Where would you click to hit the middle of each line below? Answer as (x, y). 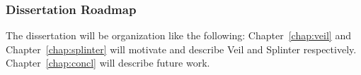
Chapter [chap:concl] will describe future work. (108, 63)
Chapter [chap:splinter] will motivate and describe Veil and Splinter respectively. (181, 49)
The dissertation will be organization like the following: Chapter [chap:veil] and (178, 35)
